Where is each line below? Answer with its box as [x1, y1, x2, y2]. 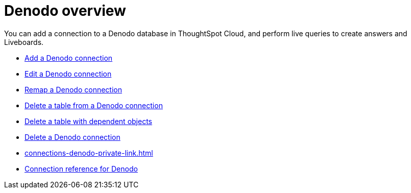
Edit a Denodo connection [25, 69, 112, 78]
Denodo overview [4, 2, 126, 19]
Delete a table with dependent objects [25, 116, 152, 126]
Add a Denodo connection [25, 53, 113, 62]
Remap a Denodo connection [25, 85, 122, 94]
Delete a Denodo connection [25, 132, 120, 141]
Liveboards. [4, 37, 44, 46]
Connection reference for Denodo [25, 164, 138, 173]
